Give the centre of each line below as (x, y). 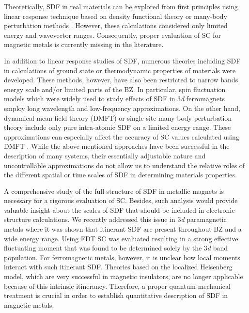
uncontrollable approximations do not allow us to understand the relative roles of (124, 165)
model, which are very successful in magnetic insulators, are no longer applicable (124, 276)
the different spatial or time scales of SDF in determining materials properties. (120, 175)
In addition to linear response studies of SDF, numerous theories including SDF (122, 60)
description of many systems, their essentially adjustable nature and (105, 155)
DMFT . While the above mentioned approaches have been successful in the (117, 146)
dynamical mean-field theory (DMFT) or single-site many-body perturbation (118, 117)
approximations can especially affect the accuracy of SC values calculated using (122, 136)
